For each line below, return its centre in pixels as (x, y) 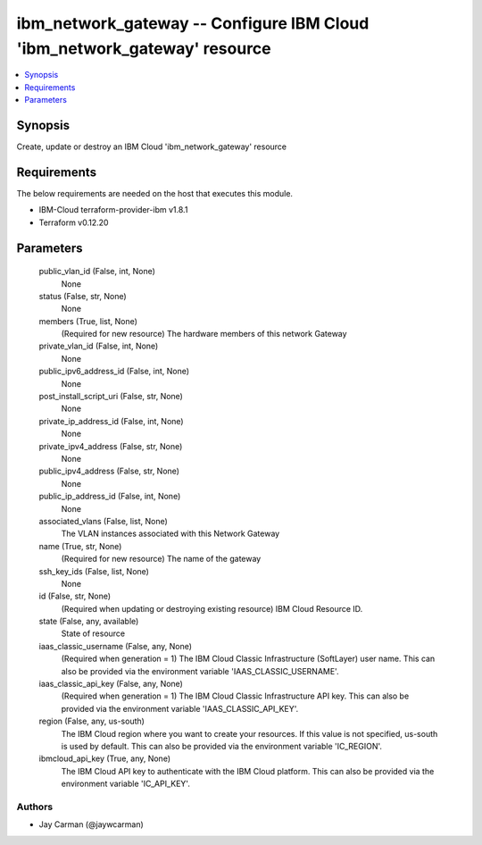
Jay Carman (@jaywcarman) (91, 824)
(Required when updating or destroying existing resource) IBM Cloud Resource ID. (212, 608)
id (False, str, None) (75, 596)
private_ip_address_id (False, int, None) (111, 421)
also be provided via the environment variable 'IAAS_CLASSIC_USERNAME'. (200, 671)
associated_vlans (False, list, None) (104, 521)
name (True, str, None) (80, 546)
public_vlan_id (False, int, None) (97, 272)
